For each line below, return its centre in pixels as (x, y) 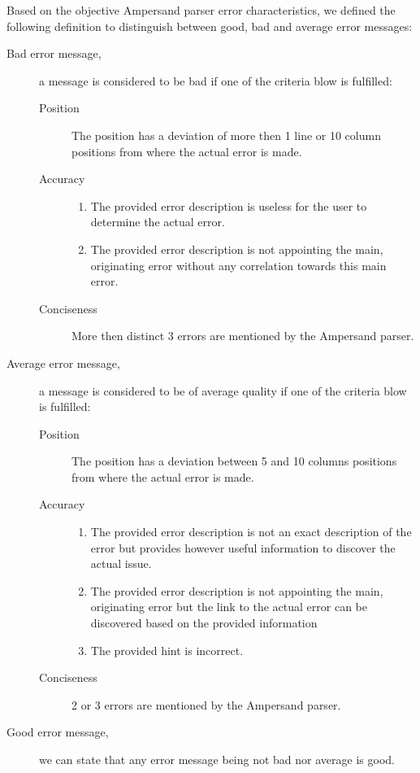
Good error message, (58, 732)
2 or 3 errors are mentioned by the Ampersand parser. (206, 704)
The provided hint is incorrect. (167, 650)
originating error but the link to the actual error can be (229, 607)
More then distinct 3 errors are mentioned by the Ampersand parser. (243, 336)
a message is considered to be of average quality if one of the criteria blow (223, 390)
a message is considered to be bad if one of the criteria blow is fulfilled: (216, 80)
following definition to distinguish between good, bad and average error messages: (210, 26)
